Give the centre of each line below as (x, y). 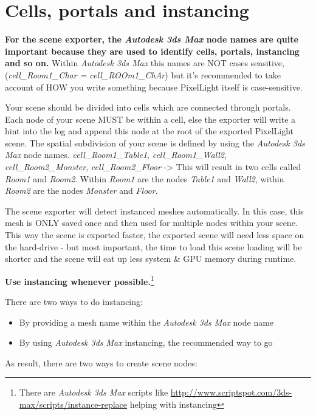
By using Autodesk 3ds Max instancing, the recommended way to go (146, 342)
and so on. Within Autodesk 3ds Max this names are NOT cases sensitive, (145, 63)
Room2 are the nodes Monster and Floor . (81, 190)
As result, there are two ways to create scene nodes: (101, 362)
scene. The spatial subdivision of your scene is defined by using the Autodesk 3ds (155, 142)
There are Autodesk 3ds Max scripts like (94, 392)
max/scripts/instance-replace (73, 404)
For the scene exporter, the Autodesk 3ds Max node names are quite (152, 39)
